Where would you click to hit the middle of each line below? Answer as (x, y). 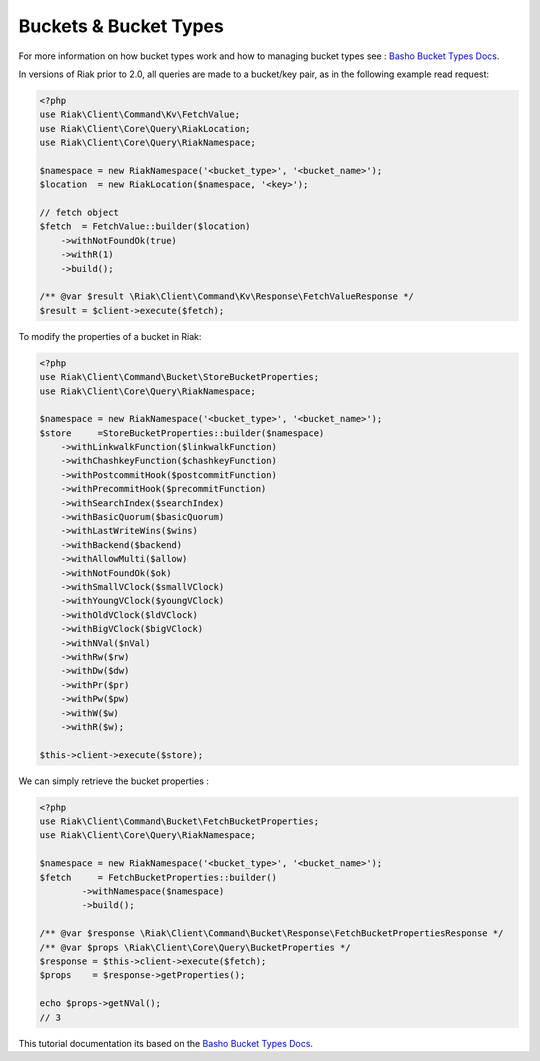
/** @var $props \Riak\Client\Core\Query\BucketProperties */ (195, 947)
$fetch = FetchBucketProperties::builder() (158, 877)
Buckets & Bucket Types (121, 26)
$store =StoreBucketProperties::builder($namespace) (182, 433)
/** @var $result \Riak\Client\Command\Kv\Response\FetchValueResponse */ (227, 296)
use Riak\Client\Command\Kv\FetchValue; (139, 114)
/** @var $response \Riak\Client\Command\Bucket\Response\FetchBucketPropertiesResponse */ (271, 933)
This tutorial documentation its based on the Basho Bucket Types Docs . (166, 1043)
